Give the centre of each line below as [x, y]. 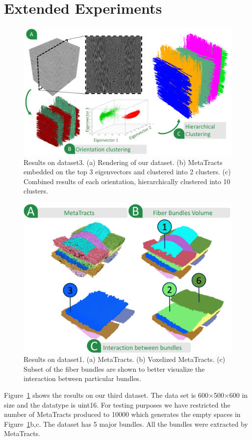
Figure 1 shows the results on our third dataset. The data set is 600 [106, 395]
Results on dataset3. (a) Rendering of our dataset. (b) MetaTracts [123, 162]
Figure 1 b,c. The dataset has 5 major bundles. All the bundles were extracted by [126, 424]
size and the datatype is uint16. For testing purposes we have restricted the [117, 404]
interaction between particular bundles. [82, 378]
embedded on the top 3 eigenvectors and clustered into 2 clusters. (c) [127, 172]
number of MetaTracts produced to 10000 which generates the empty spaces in [122, 414]
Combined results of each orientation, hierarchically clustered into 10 [127, 181]
